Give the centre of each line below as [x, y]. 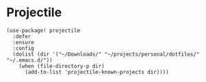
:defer [22, 36]
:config [24, 48]
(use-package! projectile [43, 30]
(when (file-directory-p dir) [62, 66]
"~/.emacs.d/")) [29, 60]
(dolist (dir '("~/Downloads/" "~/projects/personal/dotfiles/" [106, 54]
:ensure [24, 42]
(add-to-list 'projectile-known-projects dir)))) [96, 72]
